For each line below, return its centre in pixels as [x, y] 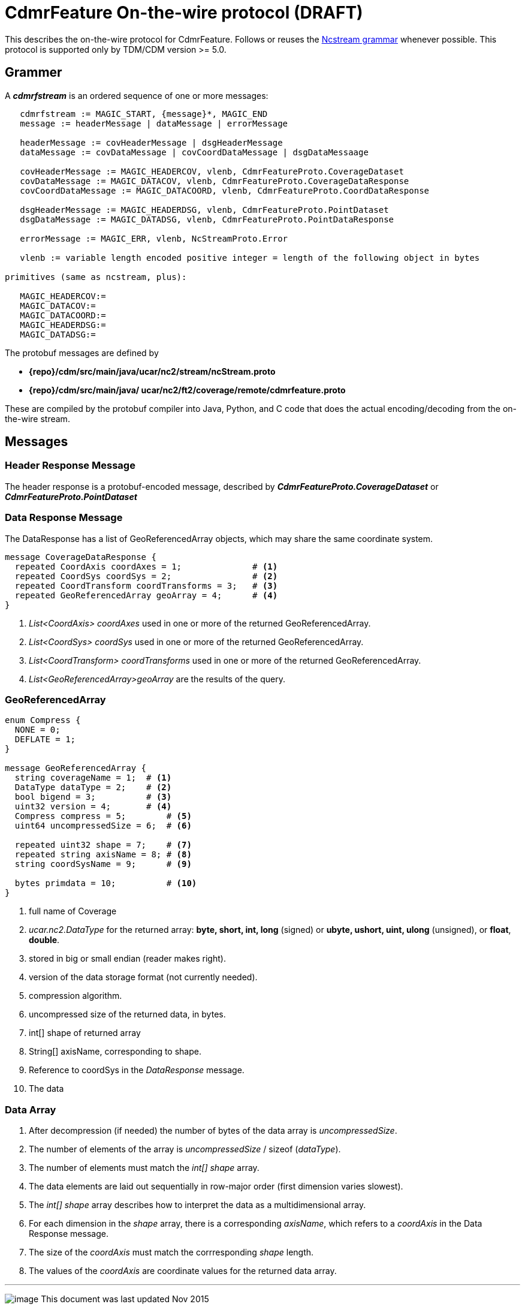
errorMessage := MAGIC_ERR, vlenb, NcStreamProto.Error [154, 238]
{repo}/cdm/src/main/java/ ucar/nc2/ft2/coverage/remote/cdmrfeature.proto [187, 390]
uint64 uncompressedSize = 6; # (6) [103, 826]
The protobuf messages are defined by [82, 353]
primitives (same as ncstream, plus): [96, 277]
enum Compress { [43, 720]
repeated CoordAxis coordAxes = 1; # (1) [146, 566]
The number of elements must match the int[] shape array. [144, 1168]
